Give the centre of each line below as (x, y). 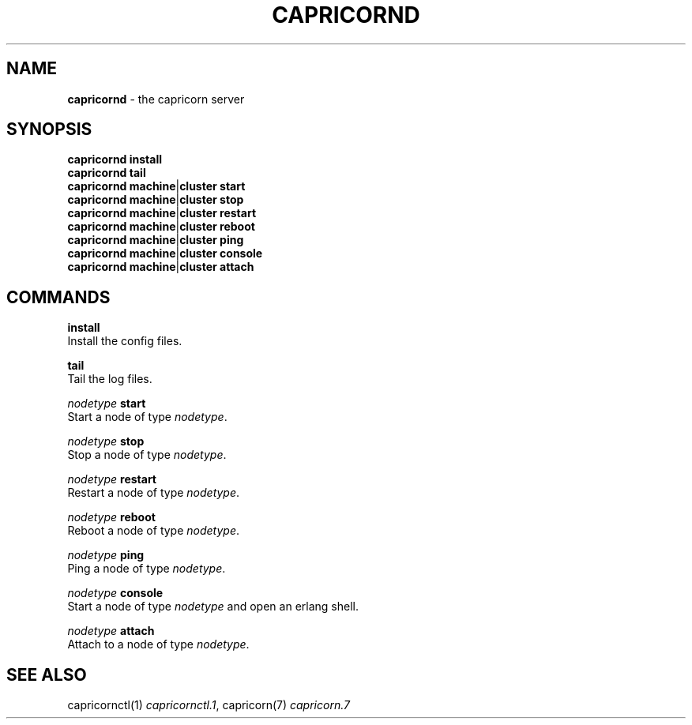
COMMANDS (58, 297)
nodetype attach (111, 631)
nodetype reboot (111, 517)
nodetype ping (106, 555)
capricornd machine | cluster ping (156, 240)
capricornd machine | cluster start (156, 186)
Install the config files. (125, 341)
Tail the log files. (110, 379)
